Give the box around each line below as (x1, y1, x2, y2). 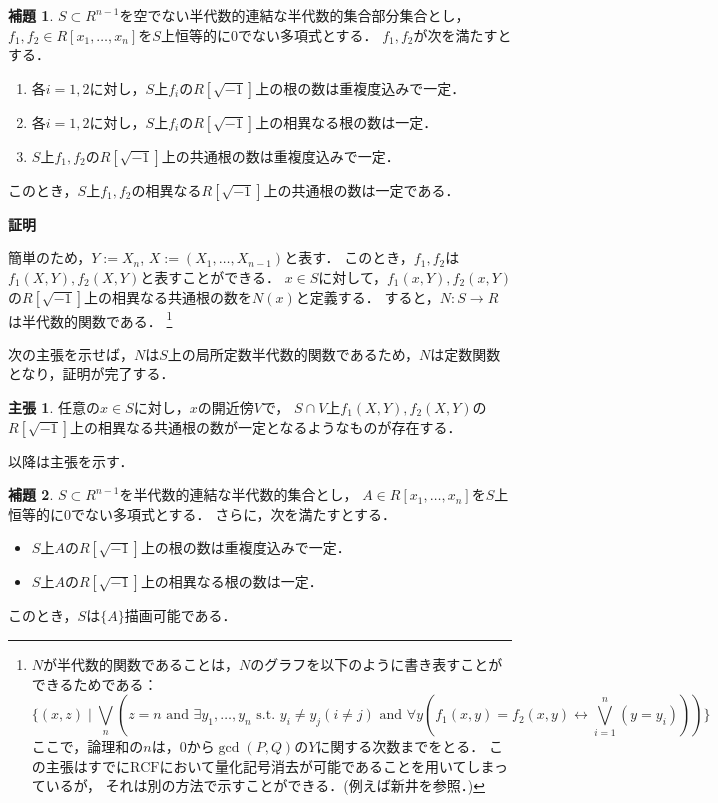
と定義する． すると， (295, 286, 440, 307)
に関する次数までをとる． (316, 736, 485, 757)
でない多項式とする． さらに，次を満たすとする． (71, 503, 397, 524)
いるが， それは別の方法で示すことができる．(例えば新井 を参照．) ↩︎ (45, 775, 485, 796)
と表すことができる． (140, 266, 280, 287)
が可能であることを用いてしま (299, 755, 494, 776)
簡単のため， (8, 247, 92, 268)
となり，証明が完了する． (8, 363, 175, 384)
